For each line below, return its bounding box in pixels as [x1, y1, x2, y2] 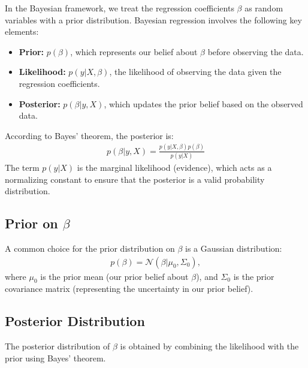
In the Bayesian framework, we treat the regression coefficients [5, 2, 234, 14]
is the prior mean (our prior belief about [40, 270, 189, 282]
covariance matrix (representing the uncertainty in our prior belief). [5, 282, 253, 295]
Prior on [5, 214, 58, 233]
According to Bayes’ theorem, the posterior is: [5, 129, 174, 141]
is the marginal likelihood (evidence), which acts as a [77, 161, 272, 173]
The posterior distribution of [5, 340, 110, 352]
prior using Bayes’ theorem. [5, 351, 106, 364]
